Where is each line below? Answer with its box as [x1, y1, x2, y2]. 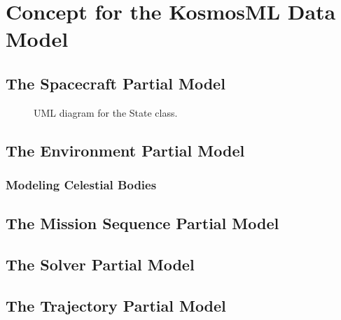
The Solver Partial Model [6, 254, 195, 275]
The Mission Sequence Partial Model [6, 212, 279, 234]
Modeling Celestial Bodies [6, 176, 157, 194]
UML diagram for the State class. [34, 105, 178, 119]
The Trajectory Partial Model [6, 294, 226, 316]
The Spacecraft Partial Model [6, 72, 225, 94]
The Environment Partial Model [6, 139, 245, 161]
